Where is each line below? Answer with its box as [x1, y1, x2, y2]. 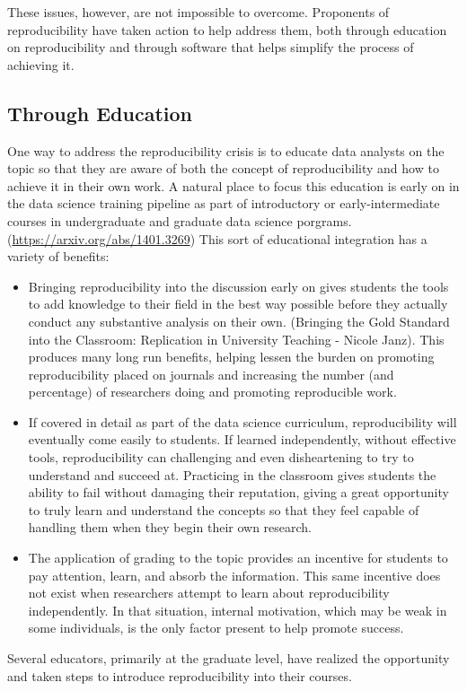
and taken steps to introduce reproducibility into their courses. [7, 666, 352, 685]
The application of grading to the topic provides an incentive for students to [28, 548, 448, 567]
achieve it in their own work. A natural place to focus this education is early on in [7, 176, 460, 195]
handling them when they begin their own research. [28, 518, 313, 537]
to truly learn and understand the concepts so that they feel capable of [28, 500, 419, 519]
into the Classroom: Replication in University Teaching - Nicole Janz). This [28, 329, 445, 348]
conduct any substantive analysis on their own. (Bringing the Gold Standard [28, 311, 450, 330]
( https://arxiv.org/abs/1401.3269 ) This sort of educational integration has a [7, 229, 427, 248]
